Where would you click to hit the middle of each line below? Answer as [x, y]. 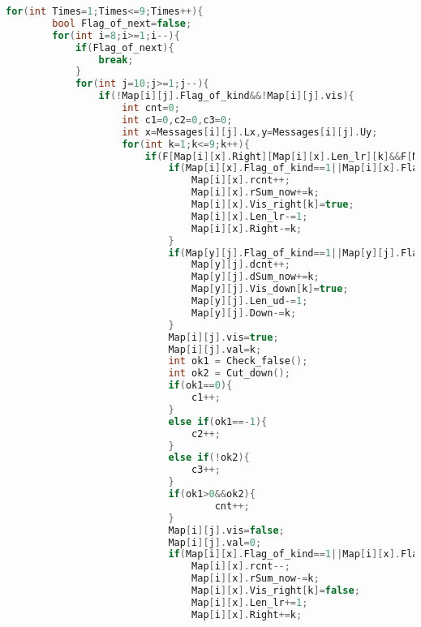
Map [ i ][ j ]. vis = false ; [226, 530]
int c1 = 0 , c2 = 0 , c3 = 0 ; [177, 120]
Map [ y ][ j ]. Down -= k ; [244, 313]
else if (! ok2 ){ [209, 458]
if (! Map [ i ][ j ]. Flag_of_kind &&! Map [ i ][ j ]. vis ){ [226, 96]
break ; [116, 60]
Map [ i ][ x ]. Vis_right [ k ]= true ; [273, 204]
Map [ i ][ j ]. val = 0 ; [215, 542]
